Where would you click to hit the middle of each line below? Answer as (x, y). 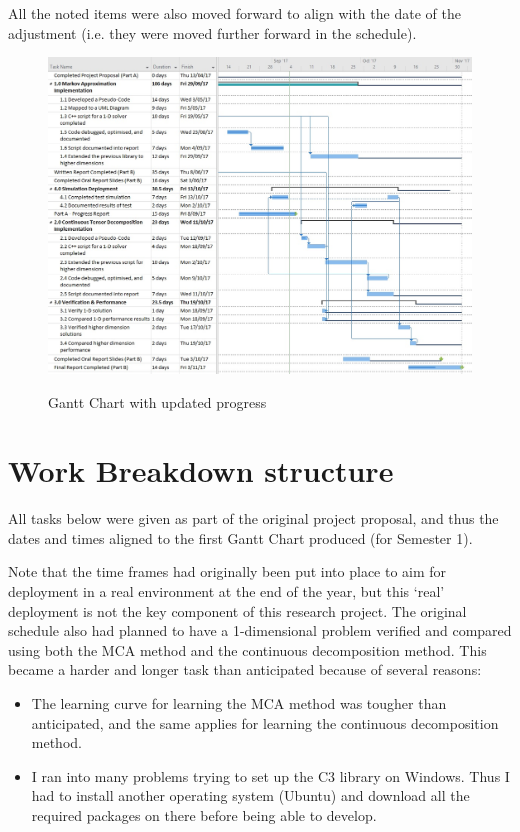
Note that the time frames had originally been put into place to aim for (227, 571)
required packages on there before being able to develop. (204, 814)
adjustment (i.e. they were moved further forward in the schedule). (212, 32)
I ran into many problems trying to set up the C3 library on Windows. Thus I (270, 775)
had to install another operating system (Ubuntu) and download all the (250, 795)
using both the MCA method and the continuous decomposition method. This (247, 649)
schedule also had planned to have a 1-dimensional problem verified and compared (260, 630)
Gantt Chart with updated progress (157, 401)
